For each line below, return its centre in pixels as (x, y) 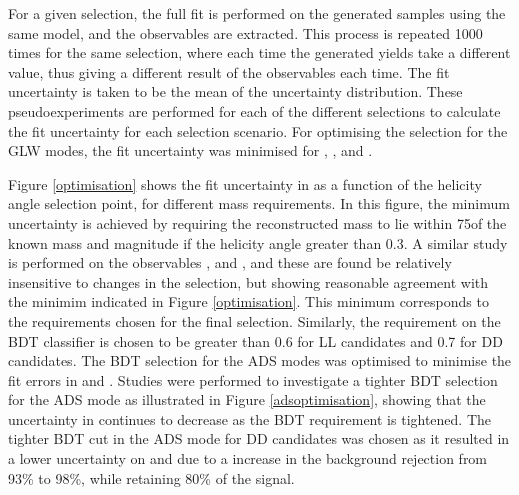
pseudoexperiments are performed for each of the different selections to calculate (254, 110)
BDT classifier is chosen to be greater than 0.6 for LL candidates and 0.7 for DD (255, 340)
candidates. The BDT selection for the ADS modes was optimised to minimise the (260, 360)
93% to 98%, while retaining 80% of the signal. (151, 477)
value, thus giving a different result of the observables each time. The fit (229, 71)
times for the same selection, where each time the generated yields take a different (259, 52)
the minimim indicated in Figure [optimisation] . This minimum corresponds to (248, 301)
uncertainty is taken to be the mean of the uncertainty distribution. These (235, 91)
